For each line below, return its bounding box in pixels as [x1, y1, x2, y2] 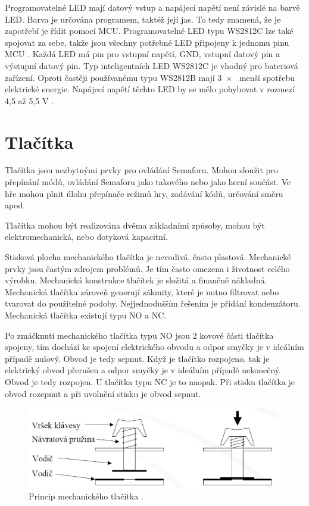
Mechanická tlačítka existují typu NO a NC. [5, 309, 167, 321]
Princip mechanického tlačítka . [29, 490, 143, 502]
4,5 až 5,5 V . [5, 94, 54, 107]
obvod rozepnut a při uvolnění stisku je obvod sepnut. [5, 387, 201, 399]
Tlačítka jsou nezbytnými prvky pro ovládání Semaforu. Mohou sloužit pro [5, 164, 278, 176]
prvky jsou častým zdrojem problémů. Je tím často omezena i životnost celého [5, 262, 290, 274]
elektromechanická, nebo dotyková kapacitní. [5, 230, 168, 243]
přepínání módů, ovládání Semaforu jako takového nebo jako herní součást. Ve [5, 176, 291, 188]
